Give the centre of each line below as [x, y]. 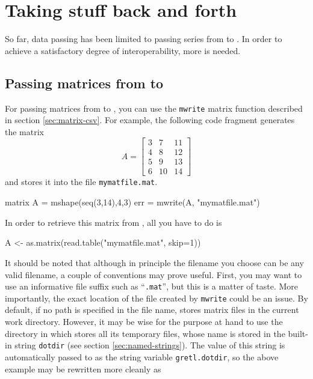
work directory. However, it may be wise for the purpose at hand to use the [144, 322]
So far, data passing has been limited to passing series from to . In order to [144, 39]
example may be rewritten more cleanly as [83, 368]
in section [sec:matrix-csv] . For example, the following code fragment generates [150, 120]
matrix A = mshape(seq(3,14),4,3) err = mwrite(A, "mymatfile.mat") [132, 202]
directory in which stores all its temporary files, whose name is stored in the [145, 333]
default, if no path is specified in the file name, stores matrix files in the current [152, 310]
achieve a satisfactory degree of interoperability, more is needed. [123, 50]
